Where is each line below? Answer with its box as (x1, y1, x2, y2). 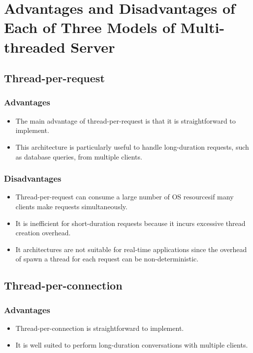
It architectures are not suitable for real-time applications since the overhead (15, 244, 247, 254)
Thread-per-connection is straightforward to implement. (15, 322, 184, 333)
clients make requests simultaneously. (15, 201, 127, 211)
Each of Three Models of (4, 17, 175, 37)
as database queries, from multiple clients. (15, 151, 142, 161)
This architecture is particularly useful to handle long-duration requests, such (15, 141, 249, 152)
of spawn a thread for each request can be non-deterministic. (15, 254, 199, 264)
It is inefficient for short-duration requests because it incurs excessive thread (15, 218, 246, 228)
